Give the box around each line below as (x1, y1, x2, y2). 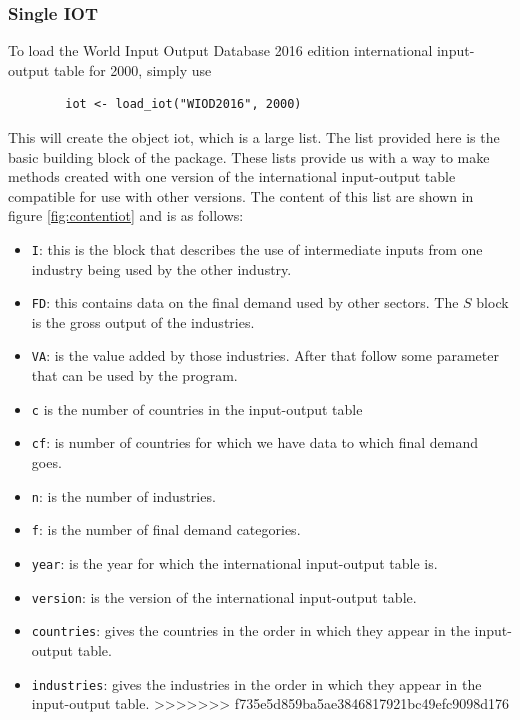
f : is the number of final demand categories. (31, 519, 301, 540)
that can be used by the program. (31, 365, 238, 386)
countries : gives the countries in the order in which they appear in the (31, 620, 470, 641)
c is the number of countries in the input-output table (31, 398, 363, 419)
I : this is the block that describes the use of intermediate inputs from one (31, 238, 483, 259)
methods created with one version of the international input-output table (8, 166, 456, 187)
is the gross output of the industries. (31, 311, 255, 332)
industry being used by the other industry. (31, 258, 292, 279)
